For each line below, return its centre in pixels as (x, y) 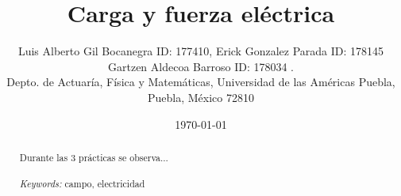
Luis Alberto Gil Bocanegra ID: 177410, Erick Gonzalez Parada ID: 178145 (201, 51)
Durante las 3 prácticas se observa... (94, 157)
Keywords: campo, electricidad (82, 184)
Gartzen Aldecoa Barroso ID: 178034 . (201, 66)
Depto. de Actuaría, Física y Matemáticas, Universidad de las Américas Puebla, (201, 82)
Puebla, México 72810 (201, 97)
